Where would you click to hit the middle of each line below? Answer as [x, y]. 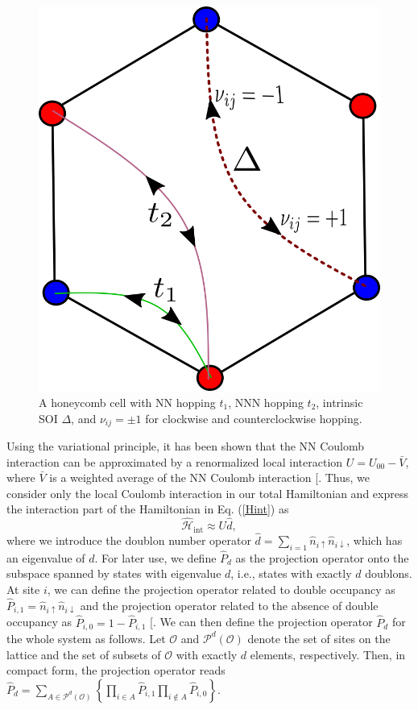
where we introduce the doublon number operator [129, 540]
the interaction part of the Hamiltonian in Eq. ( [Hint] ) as [148, 509]
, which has [375, 540]
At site [23, 590]
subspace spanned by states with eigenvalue [114, 573]
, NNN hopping [266, 402]
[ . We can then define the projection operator [261, 622]
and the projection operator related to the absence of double [229, 605]
